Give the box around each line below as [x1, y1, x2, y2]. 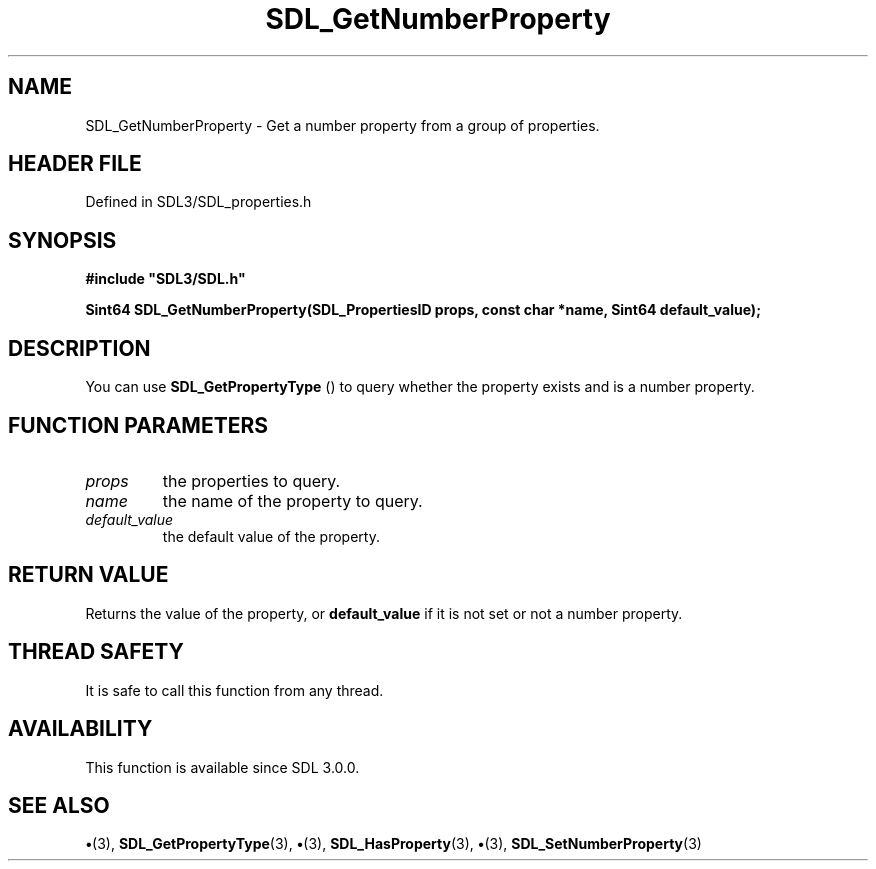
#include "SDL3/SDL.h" [85, 270, 246, 288]
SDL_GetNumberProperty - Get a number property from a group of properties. [85, 116, 600, 134]
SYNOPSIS [8, 227, 117, 253]
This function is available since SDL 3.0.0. [85, 758, 360, 776]
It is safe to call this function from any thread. [85, 681, 384, 699]
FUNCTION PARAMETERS [8, 412, 268, 438]
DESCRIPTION [8, 335, 151, 361]
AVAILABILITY [8, 716, 153, 742]
